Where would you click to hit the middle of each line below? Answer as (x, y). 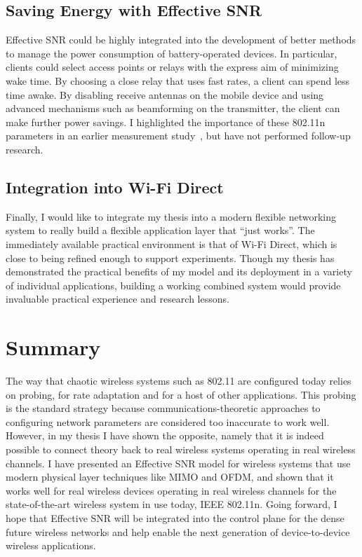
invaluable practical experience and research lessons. (118, 299)
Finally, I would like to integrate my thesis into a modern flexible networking (171, 216)
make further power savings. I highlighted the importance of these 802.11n (166, 122)
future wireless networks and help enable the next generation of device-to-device (178, 531)
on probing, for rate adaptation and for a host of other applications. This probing (181, 394)
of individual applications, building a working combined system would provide (173, 285)
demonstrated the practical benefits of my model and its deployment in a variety (179, 271)
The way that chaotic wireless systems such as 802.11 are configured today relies (179, 381)
